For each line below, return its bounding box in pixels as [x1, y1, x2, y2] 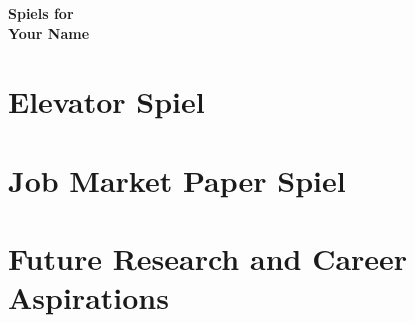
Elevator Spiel [8, 81, 205, 122]
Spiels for [8, 3, 74, 23]
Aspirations [8, 277, 169, 318]
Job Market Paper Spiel [8, 159, 346, 200]
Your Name [8, 22, 90, 43]
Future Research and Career [8, 238, 408, 279]
